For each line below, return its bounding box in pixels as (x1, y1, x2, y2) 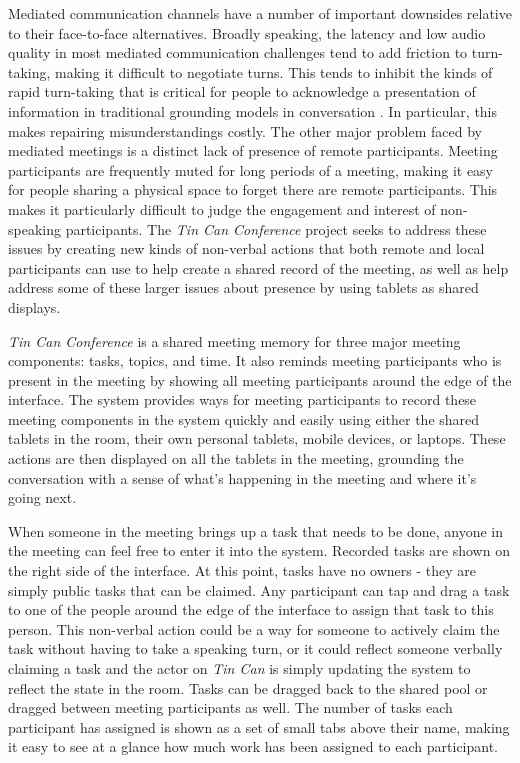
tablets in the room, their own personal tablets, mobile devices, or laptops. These (8, 428, 506, 449)
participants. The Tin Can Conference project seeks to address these (65, 218, 487, 239)
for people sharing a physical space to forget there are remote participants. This (8, 179, 498, 200)
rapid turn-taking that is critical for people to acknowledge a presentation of (8, 81, 476, 102)
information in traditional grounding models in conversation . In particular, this (8, 100, 498, 121)
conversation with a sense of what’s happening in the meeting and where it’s (8, 467, 477, 488)
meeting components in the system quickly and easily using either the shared (8, 408, 480, 429)
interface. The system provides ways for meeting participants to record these (8, 389, 477, 410)
